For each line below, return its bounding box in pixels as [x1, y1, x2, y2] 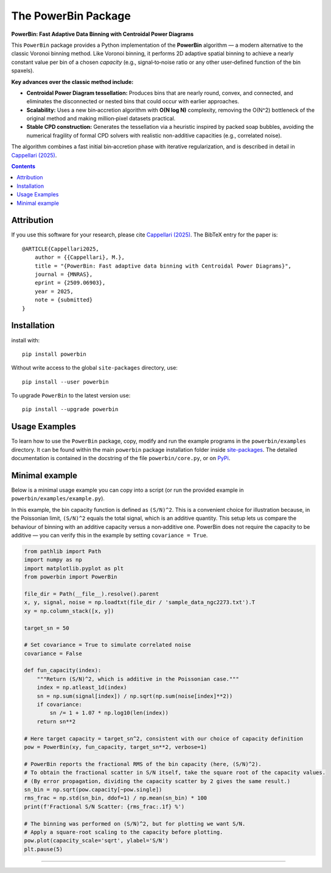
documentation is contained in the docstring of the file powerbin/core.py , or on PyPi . [11, 455, 231, 462]
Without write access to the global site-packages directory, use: [11, 364, 178, 371]
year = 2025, [34, 288, 74, 295]
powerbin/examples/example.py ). [11, 495, 105, 502]
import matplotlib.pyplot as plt [24, 565, 124, 571]
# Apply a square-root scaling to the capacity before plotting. [24, 829, 223, 835]
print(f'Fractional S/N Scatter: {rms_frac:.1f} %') [24, 803, 185, 810]
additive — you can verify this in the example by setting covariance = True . [11, 532, 208, 539]
